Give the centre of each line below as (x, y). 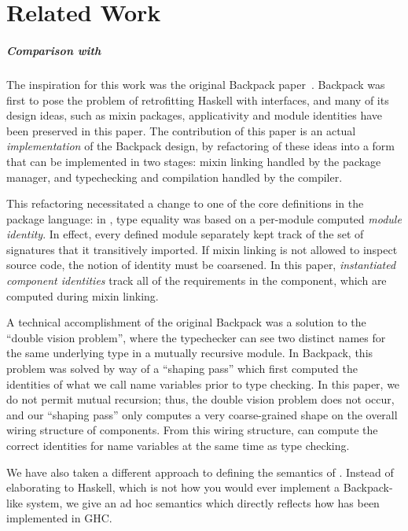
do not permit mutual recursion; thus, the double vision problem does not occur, (200, 399)
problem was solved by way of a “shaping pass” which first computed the (182, 369)
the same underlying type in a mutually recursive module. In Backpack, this (190, 353)
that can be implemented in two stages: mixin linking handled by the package (194, 161)
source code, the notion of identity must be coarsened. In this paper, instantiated (201, 265)
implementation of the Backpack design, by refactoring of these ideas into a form (200, 146)
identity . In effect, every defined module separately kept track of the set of (185, 234)
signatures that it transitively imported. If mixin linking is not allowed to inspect (202, 249)
